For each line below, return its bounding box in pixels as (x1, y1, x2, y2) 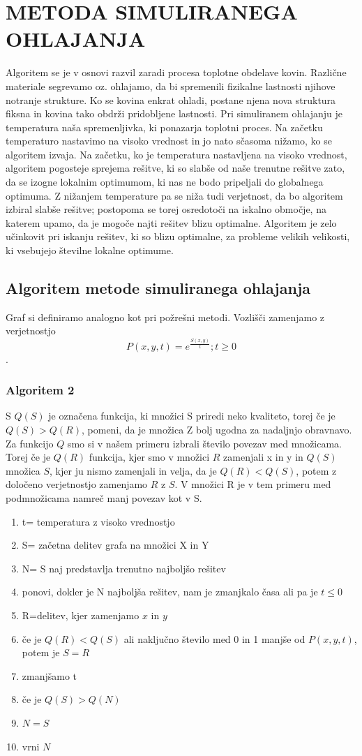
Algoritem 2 (6, 381, 75, 399)
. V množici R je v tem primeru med (174, 477, 331, 491)
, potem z (296, 463, 337, 477)
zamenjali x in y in (223, 450, 303, 464)
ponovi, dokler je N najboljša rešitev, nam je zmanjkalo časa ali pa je (22, 584, 318, 599)
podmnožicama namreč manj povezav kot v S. (6, 491, 202, 505)
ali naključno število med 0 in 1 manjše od (123, 631, 306, 646)
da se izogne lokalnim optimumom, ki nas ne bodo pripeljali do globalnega (6, 175, 324, 189)
